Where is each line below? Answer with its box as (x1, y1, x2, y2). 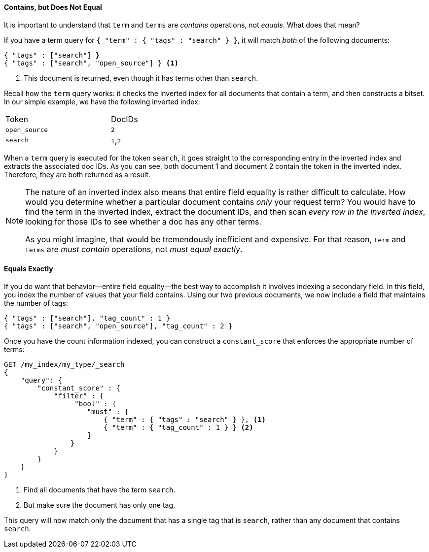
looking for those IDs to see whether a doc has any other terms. (25, 216, 262, 227)
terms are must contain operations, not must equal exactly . (25, 244, 243, 254)
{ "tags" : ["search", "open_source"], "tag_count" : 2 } (4, 322, 233, 330)
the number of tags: (4, 298, 68, 307)
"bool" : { (74, 399, 116, 408)
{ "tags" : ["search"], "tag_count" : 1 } (4, 314, 171, 322)
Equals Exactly (4, 264, 53, 273)
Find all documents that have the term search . (24, 485, 176, 494)
